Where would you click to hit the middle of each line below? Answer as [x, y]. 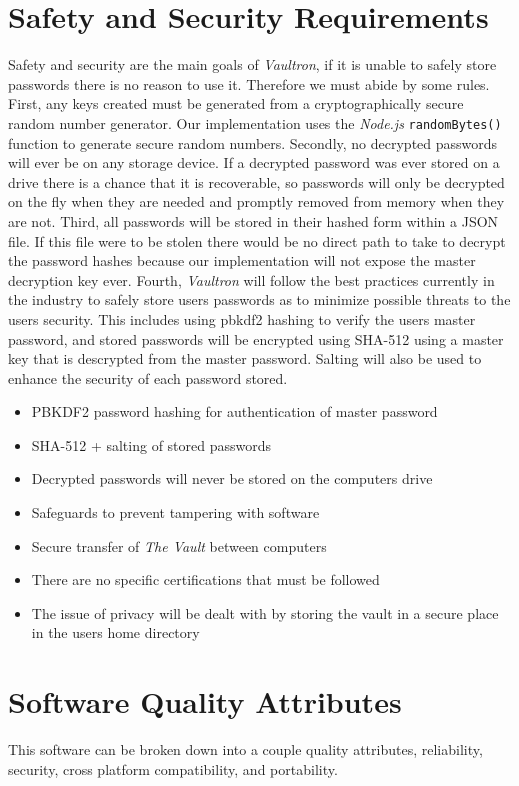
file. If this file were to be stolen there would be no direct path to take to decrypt [257, 240]
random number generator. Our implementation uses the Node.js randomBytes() [255, 122]
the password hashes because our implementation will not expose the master [242, 260]
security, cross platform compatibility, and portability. [173, 768]
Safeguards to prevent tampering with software [175, 512]
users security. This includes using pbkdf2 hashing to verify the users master [242, 318]
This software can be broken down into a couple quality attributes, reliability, [245, 749]
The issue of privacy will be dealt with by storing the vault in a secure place [265, 612]
